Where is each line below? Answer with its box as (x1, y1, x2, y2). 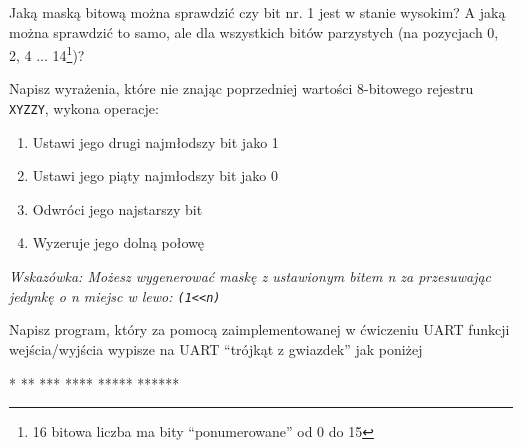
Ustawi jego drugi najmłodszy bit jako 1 (32, 131, 279, 152)
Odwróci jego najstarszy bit (32, 198, 203, 219)
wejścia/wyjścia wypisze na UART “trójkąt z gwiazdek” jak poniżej (9, 338, 423, 359)
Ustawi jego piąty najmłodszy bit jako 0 (32, 165, 278, 186)
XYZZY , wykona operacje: (9, 98, 159, 119)
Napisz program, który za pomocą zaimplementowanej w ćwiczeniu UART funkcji (9, 319, 510, 340)
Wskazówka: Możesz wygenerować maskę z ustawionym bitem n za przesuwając (9, 266, 492, 287)
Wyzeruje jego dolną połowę (32, 232, 204, 253)
